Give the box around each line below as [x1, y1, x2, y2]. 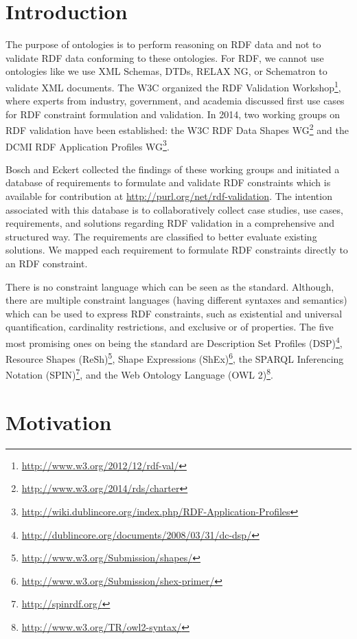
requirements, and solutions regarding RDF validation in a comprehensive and [5, 216, 335, 230]
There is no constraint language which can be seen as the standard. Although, [5, 279, 334, 293]
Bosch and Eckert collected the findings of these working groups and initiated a [5, 161, 340, 176]
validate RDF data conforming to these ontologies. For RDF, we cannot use [5, 50, 324, 65]
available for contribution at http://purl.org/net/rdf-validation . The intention [5, 189, 332, 203]
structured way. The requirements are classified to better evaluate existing [5, 229, 317, 243]
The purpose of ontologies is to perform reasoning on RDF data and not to [5, 37, 321, 52]
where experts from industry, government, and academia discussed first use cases [5, 93, 345, 108]
